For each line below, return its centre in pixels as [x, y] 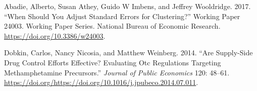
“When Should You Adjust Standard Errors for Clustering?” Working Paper [122, 16]
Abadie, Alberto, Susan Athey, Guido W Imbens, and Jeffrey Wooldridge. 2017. [127, 6]
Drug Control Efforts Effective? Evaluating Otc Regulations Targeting [113, 62]
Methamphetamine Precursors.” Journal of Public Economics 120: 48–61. [117, 72]
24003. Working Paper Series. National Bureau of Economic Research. [112, 26]
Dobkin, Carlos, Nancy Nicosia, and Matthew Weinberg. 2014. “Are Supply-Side [128, 53]
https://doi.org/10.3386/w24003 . [55, 35]
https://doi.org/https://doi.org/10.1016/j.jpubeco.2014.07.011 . [101, 82]
